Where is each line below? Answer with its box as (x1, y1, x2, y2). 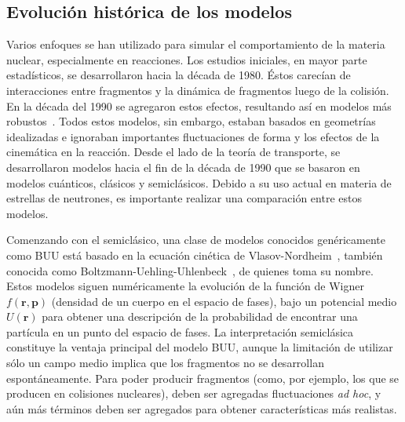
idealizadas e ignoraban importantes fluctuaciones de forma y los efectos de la (6, 128, 380, 144)
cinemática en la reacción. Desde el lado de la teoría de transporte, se (6, 144, 341, 160)
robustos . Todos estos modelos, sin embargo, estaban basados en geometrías (6, 113, 376, 129)
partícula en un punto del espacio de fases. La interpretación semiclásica (6, 323, 354, 340)
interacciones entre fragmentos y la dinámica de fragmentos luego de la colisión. (6, 82, 389, 98)
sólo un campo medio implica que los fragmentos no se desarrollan (6, 355, 324, 371)
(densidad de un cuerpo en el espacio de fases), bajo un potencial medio (51, 293, 397, 309)
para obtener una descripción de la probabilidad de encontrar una (42, 308, 358, 325)
